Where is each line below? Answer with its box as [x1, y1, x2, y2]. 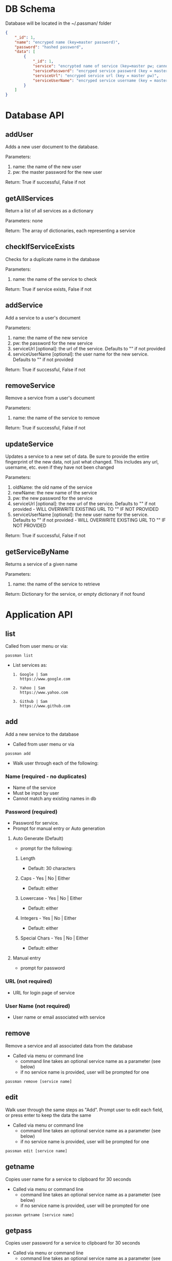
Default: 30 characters [28, 865, 76, 872]
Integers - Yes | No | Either [20, 915, 77, 921]
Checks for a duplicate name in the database [5, 256, 100, 262]
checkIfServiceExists [5, 242, 75, 251]
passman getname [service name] [5, 1212, 74, 1217]
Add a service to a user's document [5, 314, 81, 321]
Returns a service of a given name [5, 561, 78, 567]
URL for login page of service [12, 989, 75, 996]
